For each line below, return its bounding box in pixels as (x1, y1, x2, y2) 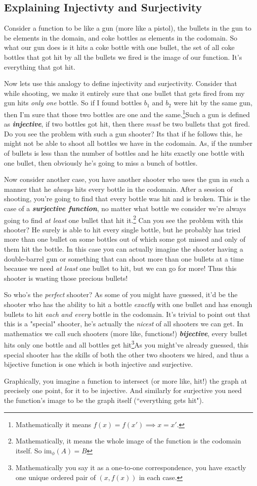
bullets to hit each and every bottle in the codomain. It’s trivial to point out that (4, 309, 251, 319)
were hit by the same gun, (173, 97, 253, 108)
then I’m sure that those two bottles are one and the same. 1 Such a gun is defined (4, 107, 250, 119)
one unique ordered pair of (15, 472, 96, 482)
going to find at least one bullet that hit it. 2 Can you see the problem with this (4, 213, 243, 225)
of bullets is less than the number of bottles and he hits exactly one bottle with (4, 147, 245, 158)
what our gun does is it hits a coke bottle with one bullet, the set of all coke (4, 42, 235, 52)
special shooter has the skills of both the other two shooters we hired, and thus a (4, 349, 249, 359)
